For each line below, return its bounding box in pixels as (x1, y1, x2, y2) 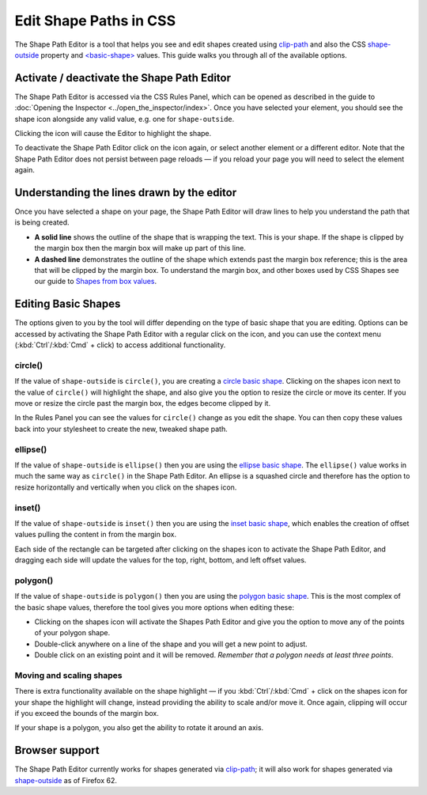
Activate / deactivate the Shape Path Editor (14, 71, 231, 85)
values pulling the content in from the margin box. (14, 530, 177, 539)
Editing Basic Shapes (14, 297, 121, 311)
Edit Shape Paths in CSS (14, 12, 176, 29)
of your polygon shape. (34, 628, 111, 638)
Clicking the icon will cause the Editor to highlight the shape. (14, 129, 212, 138)
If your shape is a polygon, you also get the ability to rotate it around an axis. (14, 723, 264, 733)
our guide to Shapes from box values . (34, 277, 157, 286)
